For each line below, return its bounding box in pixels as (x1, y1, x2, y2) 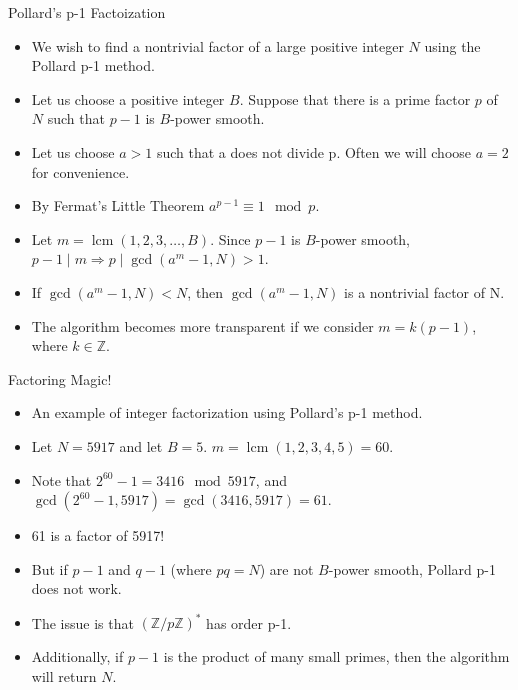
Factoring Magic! (8, 368, 112, 389)
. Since (210, 228, 251, 249)
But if (31, 558, 68, 579)
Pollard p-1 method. (31, 55, 155, 76)
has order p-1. (206, 612, 292, 633)
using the (424, 35, 481, 56)
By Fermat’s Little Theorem (31, 195, 205, 216)
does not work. (31, 578, 122, 599)
